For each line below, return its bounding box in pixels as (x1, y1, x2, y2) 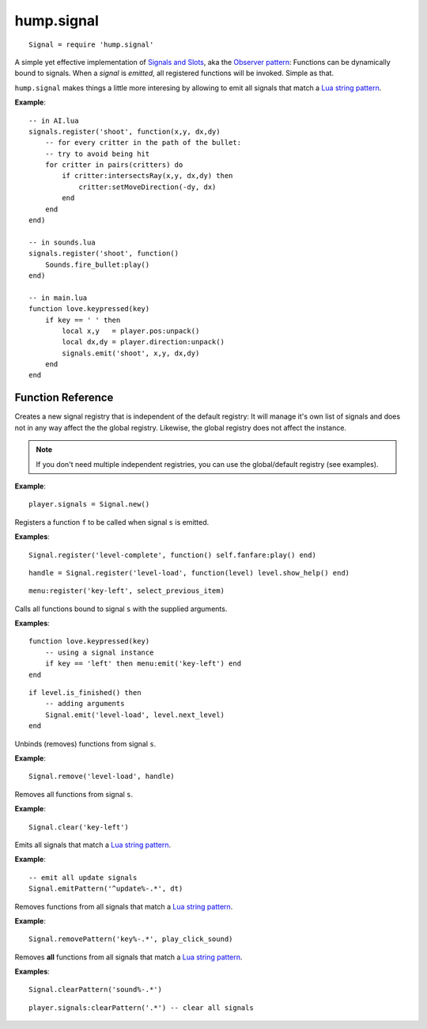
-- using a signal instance (44, 647, 154, 657)
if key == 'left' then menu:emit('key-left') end (44, 659, 241, 668)
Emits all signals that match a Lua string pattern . (14, 840, 172, 849)
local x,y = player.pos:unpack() (62, 326, 200, 336)
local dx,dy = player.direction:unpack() (62, 337, 225, 347)
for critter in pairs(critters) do (44, 161, 183, 169)
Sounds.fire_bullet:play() (44, 260, 150, 269)
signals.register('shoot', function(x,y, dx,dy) (28, 127, 221, 136)
